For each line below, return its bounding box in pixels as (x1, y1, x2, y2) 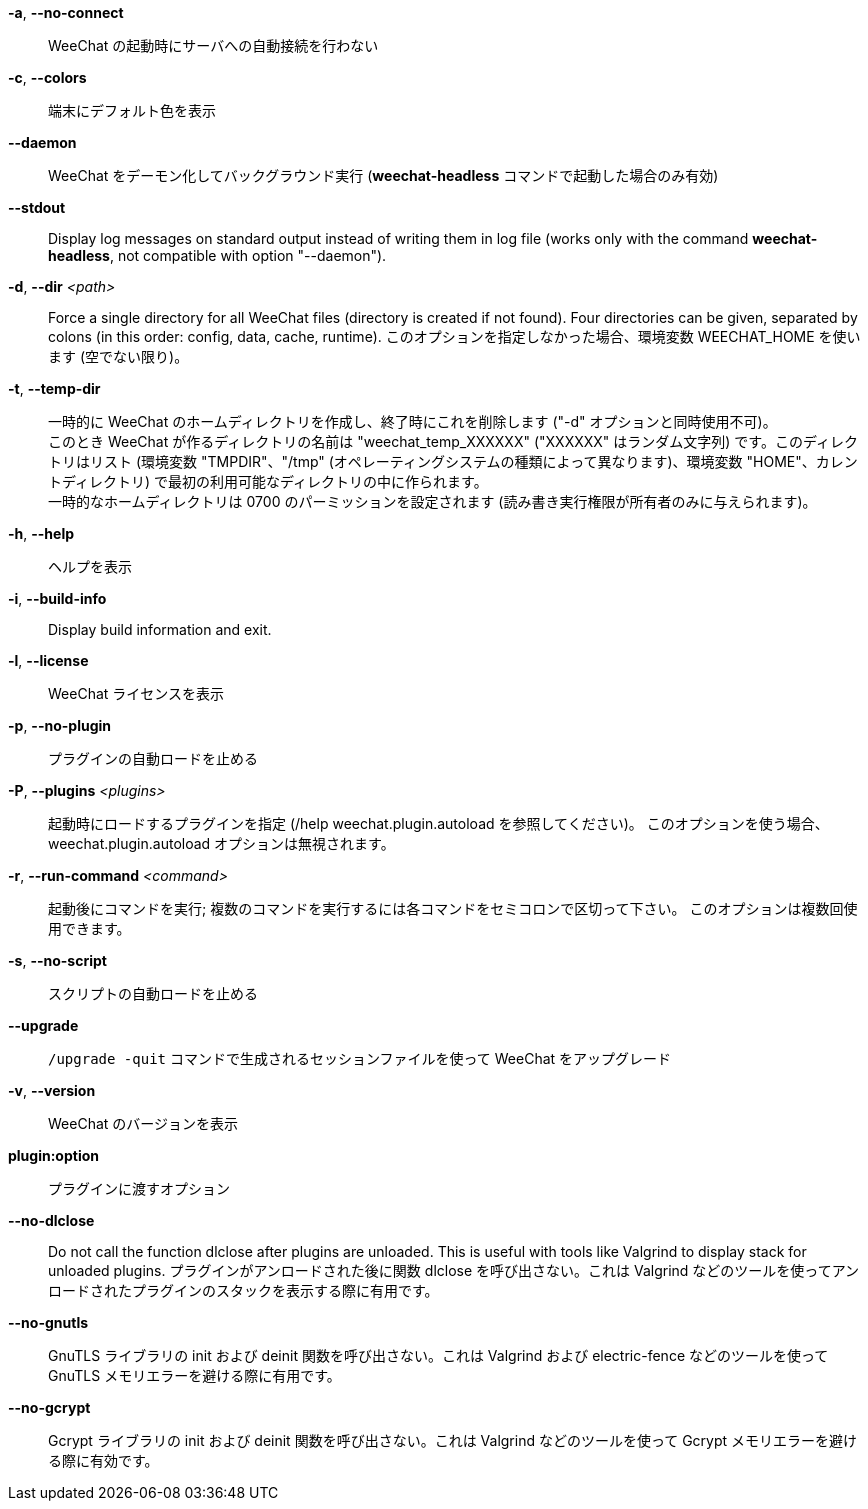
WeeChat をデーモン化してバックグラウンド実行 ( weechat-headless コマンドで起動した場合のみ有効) (48, 167, 719, 184)
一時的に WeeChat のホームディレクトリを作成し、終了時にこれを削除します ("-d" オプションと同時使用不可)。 (48, 413, 777, 430)
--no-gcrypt (8, 1399, 91, 1416)
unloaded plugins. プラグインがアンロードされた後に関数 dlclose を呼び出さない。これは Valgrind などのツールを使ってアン (48, 1262, 860, 1279)
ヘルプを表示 (48, 558, 132, 575)
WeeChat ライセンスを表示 (48, 685, 225, 702)
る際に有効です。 (48, 1452, 159, 1469)
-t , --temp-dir (8, 380, 101, 397)
